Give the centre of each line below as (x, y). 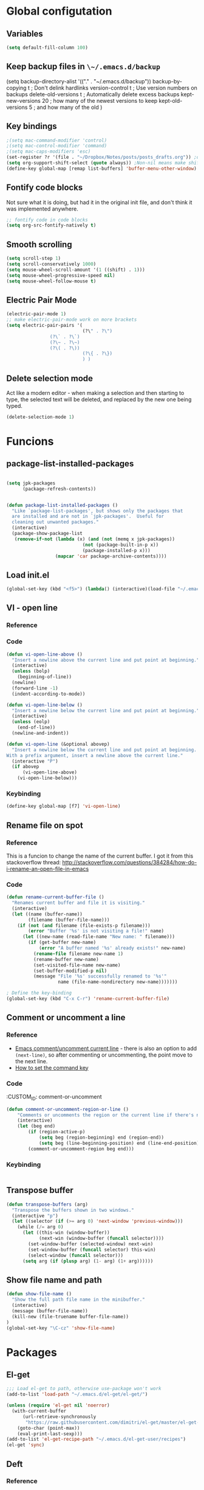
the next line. (31, 1061)
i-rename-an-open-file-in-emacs (48, 869)
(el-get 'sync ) (25, 1445)
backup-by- (167, 81)
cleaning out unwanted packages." (55, 522)
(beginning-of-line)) (44, 677)
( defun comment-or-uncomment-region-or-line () (68, 1109)
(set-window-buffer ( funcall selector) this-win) (92, 1250)
